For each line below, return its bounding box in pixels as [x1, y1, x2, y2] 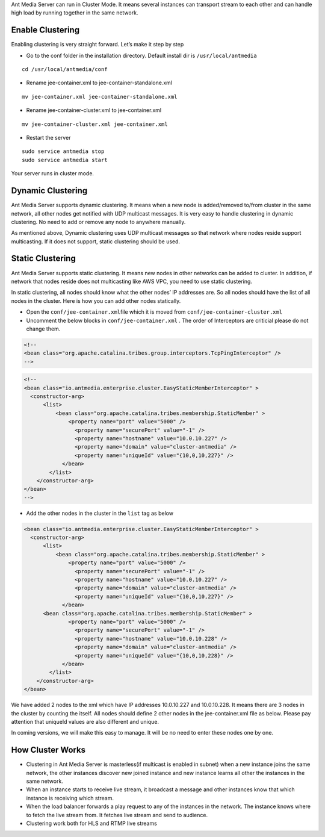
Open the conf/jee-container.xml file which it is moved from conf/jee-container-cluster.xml [26, 308, 283, 316]
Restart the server [26, 134, 71, 142]
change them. [26, 325, 61, 332]
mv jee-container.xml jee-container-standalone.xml [22, 93, 178, 100]
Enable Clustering [11, 25, 80, 36]
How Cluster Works [11, 745, 86, 755]
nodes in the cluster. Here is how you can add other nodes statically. [11, 297, 181, 304]
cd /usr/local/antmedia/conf [22, 66, 108, 73]
